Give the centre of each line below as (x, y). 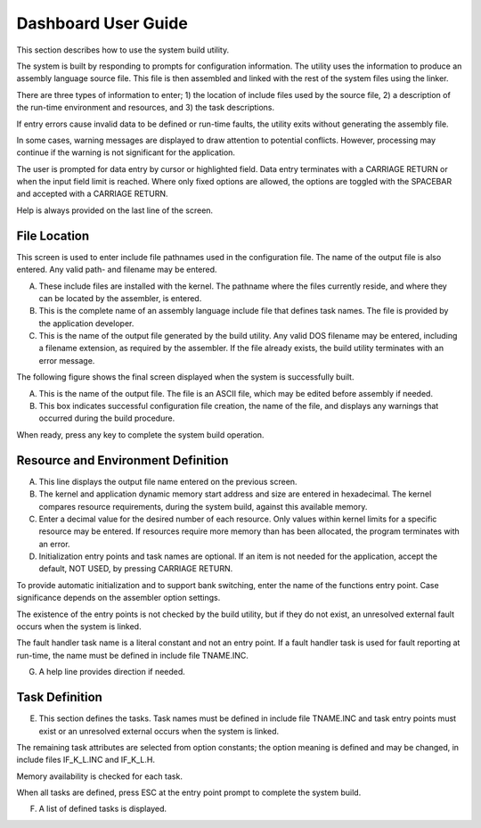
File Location (53, 236)
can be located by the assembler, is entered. (120, 298)
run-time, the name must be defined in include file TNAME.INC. (133, 655)
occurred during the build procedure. (107, 418)
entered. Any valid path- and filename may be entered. (117, 270)
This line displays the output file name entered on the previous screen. (168, 481)
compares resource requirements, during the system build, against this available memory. (203, 506)
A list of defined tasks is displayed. (103, 809)
